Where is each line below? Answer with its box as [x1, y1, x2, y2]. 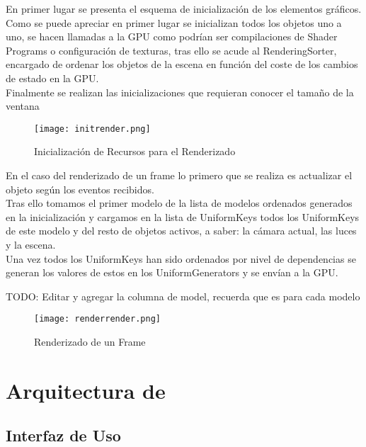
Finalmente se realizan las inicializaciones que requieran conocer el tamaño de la [6, 84, 354, 99]
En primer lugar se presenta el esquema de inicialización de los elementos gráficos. [6, 1, 362, 16]
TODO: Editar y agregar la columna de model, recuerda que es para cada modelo [6, 288, 360, 303]
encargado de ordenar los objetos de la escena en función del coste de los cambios [6, 57, 358, 72]
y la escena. [6, 237, 56, 251]
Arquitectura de [6, 375, 166, 404]
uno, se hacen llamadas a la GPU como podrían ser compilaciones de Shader [6, 29, 338, 44]
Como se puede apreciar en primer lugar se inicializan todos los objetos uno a [6, 15, 342, 30]
